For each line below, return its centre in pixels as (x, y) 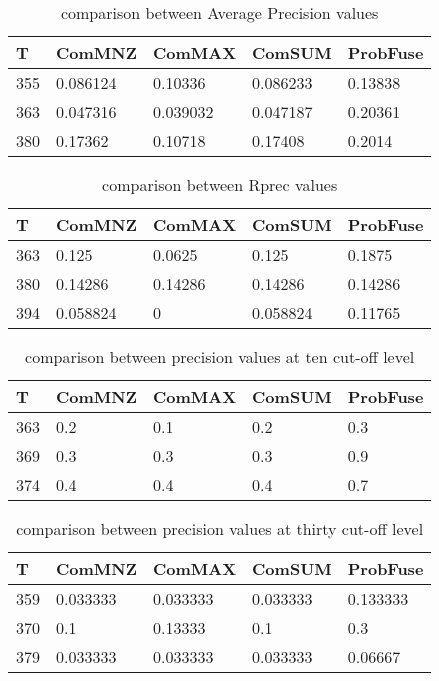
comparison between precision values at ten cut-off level (220, 356)
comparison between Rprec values (220, 184)
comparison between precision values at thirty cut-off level (220, 528)
